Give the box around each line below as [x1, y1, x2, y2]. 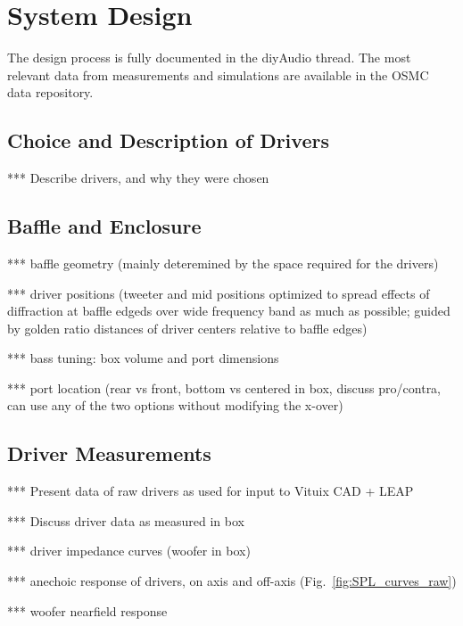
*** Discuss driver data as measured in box [7, 511, 244, 530]
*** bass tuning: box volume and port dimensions [7, 349, 279, 367]
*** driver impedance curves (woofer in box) [7, 541, 251, 560]
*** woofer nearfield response [7, 601, 168, 620]
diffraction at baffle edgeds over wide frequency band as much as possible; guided [7, 301, 451, 320]
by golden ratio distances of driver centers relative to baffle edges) [7, 318, 368, 337]
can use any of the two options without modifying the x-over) [7, 396, 343, 415]
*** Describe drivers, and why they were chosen [7, 169, 269, 187]
